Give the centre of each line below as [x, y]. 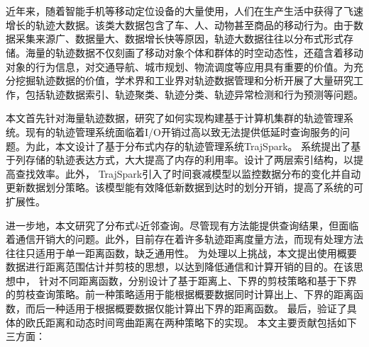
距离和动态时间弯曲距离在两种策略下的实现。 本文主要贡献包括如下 [201, 322]
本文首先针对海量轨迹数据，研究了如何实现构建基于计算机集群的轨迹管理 [175, 118]
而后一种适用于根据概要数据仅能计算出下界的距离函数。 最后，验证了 [186, 308]
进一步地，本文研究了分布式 [70, 225]
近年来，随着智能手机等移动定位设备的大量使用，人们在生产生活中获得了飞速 [184, 11]
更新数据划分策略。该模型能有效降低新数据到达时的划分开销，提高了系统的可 [184, 187]
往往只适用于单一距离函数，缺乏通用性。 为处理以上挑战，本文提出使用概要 [181, 252]
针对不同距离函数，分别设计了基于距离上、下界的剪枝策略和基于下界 [198, 280]
